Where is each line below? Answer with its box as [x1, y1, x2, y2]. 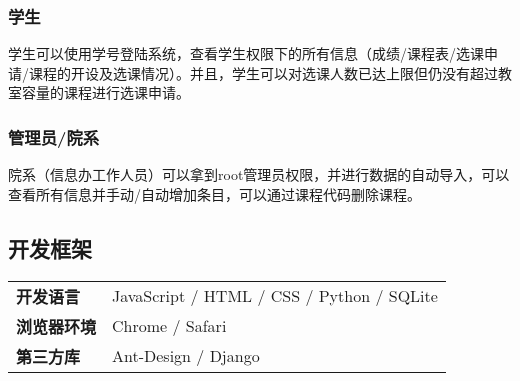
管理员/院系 [8, 124, 100, 149]
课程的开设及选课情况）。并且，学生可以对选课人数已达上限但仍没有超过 [28, 62, 498, 83]
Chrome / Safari [112, 314, 227, 338]
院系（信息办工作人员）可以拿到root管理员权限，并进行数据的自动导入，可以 [8, 164, 510, 185]
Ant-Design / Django [112, 344, 260, 368]
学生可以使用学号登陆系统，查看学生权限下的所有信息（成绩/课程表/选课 [8, 43, 484, 64]
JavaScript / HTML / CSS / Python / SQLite [112, 284, 438, 308]
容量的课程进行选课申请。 [21, 82, 190, 103]
